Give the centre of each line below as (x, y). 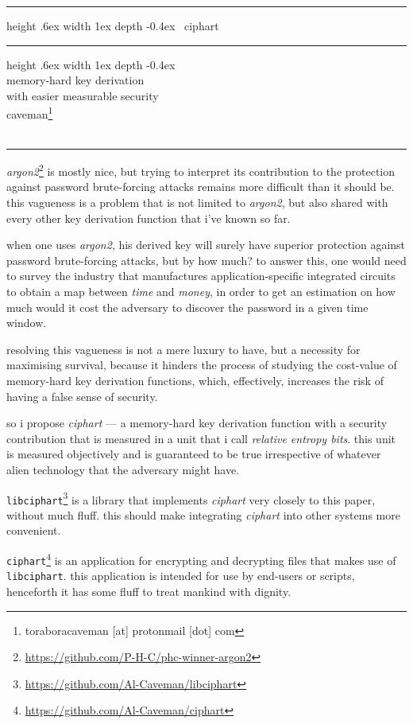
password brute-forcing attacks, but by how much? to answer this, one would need (206, 260)
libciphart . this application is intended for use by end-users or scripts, (181, 576)
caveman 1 (30, 113)
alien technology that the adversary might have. (123, 469)
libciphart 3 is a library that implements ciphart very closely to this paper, (191, 498)
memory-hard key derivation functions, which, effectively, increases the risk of (195, 380)
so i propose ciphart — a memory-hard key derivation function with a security (197, 423)
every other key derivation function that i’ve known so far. (149, 218)
